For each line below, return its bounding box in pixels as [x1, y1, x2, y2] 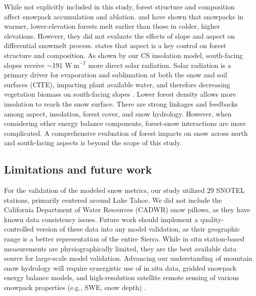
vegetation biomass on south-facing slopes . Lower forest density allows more [4, 89, 236, 99]
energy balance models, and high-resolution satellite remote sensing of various [4, 272, 239, 283]
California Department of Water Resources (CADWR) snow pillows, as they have [4, 204, 251, 215]
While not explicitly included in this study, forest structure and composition [4, 1, 235, 11]
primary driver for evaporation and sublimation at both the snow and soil [4, 69, 227, 80]
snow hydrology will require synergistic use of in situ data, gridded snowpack [4, 262, 237, 273]
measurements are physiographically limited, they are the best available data [4, 243, 237, 253]
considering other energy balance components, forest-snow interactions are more [4, 118, 246, 128]
